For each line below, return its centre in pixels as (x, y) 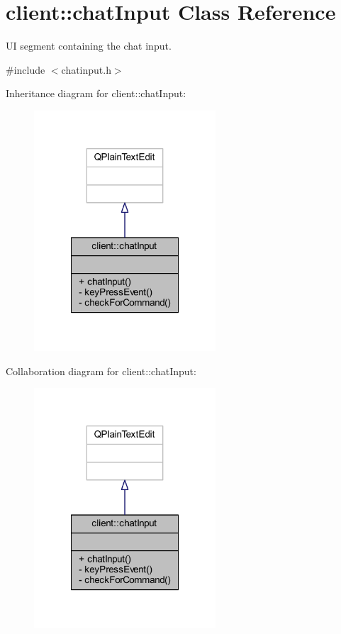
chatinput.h (86, 69)
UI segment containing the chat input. (89, 46)
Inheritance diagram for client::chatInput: (96, 93)
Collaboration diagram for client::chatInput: (101, 371)
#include (26, 69)
